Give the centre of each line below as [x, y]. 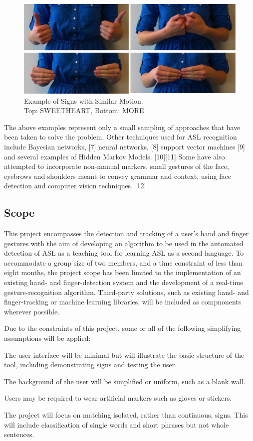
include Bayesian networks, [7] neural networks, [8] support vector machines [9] [125, 146]
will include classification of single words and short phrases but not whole [117, 424]
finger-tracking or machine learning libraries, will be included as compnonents [123, 302]
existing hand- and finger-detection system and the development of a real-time [124, 282]
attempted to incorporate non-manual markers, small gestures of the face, [117, 166]
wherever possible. [32, 311]
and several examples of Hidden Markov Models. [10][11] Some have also [115, 156]
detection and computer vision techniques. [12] [75, 186]
